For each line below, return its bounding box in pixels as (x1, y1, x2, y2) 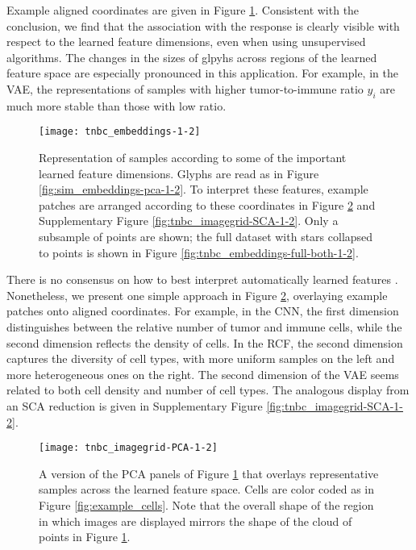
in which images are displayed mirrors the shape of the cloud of (39, 512, 352, 529)
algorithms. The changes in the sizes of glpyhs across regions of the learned (6, 48, 377, 65)
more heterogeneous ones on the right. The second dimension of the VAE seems (6, 365, 399, 382)
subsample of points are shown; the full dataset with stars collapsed (39, 227, 373, 244)
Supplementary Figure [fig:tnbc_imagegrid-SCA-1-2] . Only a (39, 212, 339, 229)
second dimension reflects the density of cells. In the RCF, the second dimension (6, 334, 403, 351)
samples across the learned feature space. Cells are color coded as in (39, 481, 374, 498)
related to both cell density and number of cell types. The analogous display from (6, 381, 410, 398)
